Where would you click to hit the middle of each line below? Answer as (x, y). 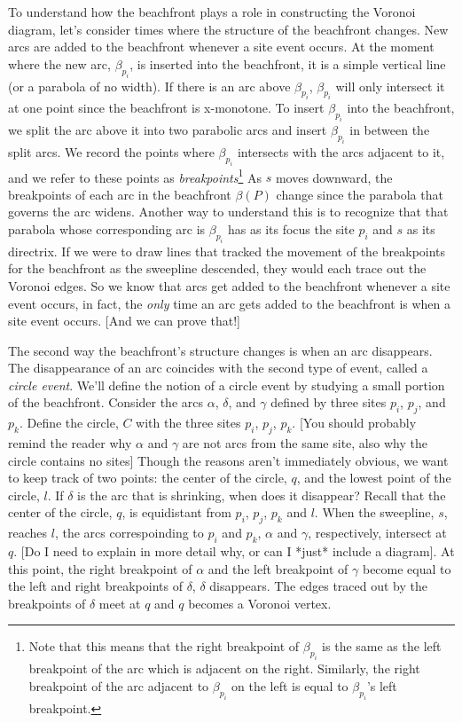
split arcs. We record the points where (111, 151)
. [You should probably (354, 423)
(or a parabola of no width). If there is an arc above (149, 86)
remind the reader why (70, 443)
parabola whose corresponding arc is (107, 228)
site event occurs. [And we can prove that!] (124, 321)
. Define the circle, (69, 423)
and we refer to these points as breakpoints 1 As (135, 176)
